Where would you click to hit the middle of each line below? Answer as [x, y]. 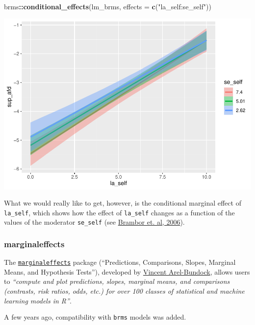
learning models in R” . [38, 300]
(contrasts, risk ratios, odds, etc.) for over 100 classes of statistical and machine [124, 291]
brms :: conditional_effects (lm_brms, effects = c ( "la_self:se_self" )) [108, 6]
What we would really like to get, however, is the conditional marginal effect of [123, 203]
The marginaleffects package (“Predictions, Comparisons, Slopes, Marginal [120, 262]
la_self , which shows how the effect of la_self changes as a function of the [119, 212]
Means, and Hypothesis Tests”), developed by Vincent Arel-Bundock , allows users [127, 271]
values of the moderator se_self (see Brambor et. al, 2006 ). [94, 222]
